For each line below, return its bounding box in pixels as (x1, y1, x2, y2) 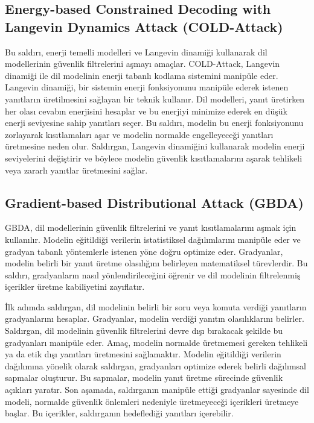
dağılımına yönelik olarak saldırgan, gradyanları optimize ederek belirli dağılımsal (5, 359, 307, 372)
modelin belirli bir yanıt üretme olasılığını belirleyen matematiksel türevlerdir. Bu (5, 257, 308, 269)
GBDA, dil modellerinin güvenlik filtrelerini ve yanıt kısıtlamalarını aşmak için (5, 221, 296, 234)
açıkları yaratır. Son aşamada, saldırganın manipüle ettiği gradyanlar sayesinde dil (5, 383, 309, 396)
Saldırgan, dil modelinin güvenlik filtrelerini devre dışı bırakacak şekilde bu (5, 324, 283, 337)
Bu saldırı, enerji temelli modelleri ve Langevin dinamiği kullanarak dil (5, 45, 268, 58)
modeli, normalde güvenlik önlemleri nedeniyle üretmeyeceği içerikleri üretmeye (5, 395, 299, 407)
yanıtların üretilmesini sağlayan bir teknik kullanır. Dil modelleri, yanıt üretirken (5, 92, 305, 105)
